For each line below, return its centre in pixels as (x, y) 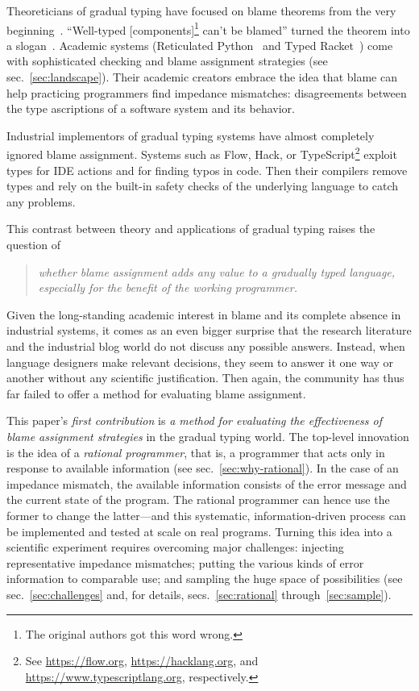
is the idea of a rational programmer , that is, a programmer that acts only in (196, 452)
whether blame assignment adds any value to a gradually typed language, (217, 271)
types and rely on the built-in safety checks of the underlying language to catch (203, 186)
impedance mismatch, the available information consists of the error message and (207, 483)
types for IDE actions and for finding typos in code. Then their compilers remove (207, 170)
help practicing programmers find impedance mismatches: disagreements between (207, 92)
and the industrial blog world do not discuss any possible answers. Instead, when (206, 346)
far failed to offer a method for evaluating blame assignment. (156, 393)
